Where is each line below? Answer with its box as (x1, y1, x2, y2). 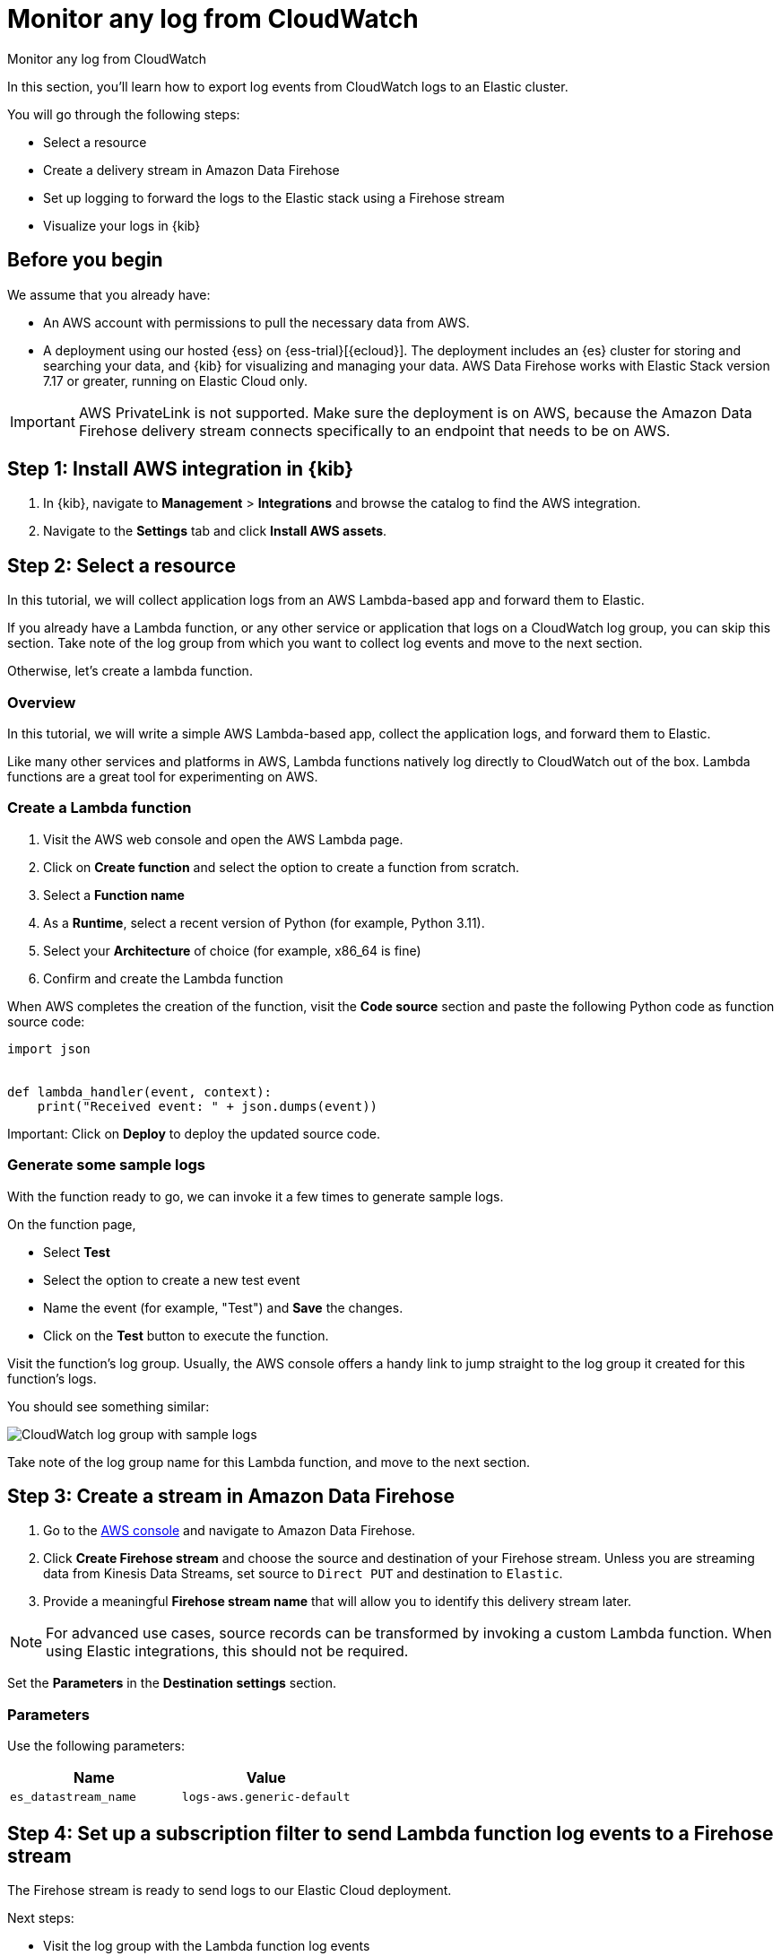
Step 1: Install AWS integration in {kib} (7, 458, 354, 481)
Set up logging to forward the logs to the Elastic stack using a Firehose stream (43, 189, 505, 205)
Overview (7, 693, 76, 712)
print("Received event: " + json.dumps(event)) (37, 1098, 378, 1113)
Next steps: (7, 1909, 74, 1925)
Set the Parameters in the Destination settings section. (7, 1675, 337, 1691)
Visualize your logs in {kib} (43, 217, 201, 233)
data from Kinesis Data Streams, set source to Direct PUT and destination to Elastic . (43, 1566, 563, 1582)
